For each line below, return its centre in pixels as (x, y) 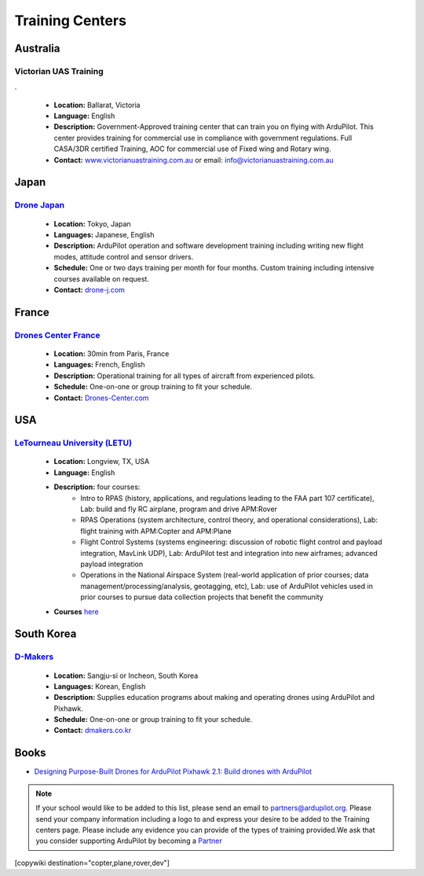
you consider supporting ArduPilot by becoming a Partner (129, 841)
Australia (37, 48)
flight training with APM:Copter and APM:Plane (156, 531)
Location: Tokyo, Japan (92, 223)
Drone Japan (40, 205)
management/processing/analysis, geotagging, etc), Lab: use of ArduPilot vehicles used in (227, 586)
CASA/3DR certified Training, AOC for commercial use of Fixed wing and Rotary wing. (192, 149)
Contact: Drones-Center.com (101, 398)
